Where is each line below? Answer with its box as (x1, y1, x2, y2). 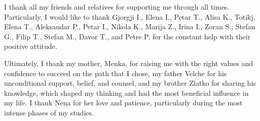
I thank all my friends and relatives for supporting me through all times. (4, 2, 230, 12)
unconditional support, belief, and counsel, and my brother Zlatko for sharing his (4, 78, 256, 88)
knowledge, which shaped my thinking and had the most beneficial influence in (4, 87, 249, 98)
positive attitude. (4, 41, 57, 51)
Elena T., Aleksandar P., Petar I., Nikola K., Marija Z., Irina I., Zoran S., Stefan (4, 21, 255, 32)
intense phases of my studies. (4, 107, 94, 117)
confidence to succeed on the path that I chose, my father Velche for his (4, 68, 227, 78)
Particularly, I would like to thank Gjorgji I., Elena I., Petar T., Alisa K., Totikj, (4, 11, 255, 22)
